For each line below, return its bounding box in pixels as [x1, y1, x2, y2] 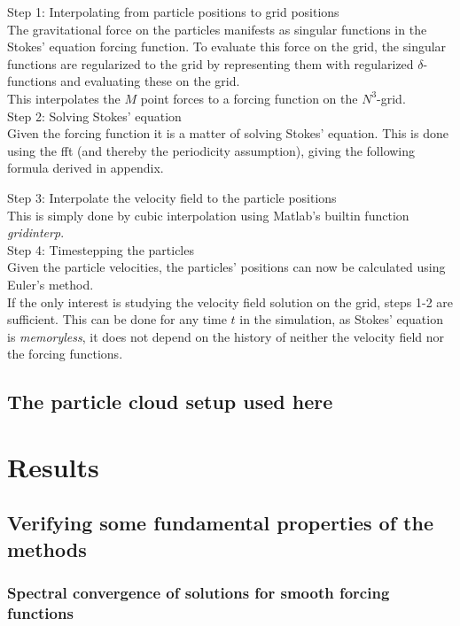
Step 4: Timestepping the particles [7, 240, 194, 259]
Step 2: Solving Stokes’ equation [7, 106, 182, 125]
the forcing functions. [7, 344, 123, 363]
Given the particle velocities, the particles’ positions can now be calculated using [7, 258, 446, 276]
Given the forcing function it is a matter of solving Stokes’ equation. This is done [7, 124, 448, 143]
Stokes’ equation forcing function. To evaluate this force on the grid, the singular [7, 37, 447, 56]
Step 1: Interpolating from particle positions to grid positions [7, 3, 339, 20]
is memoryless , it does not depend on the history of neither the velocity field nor [7, 327, 445, 345]
